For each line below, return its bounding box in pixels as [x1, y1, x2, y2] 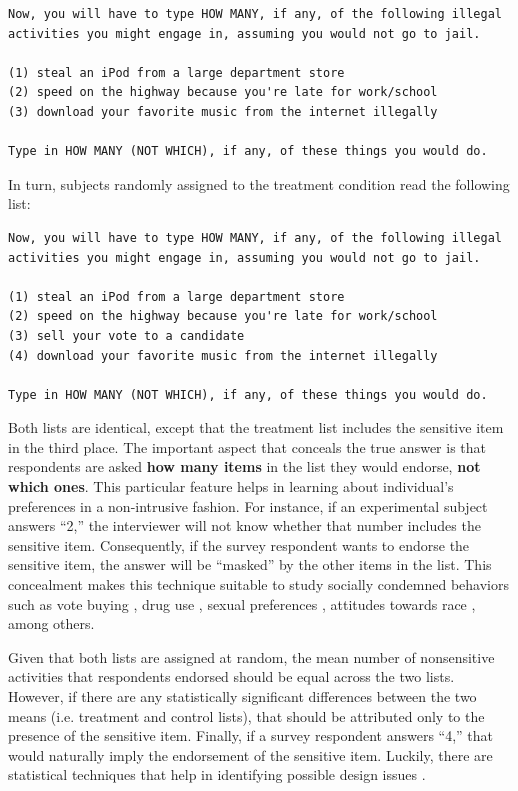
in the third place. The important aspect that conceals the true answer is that [8, 436, 487, 457]
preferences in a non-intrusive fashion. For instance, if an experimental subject [8, 495, 488, 516]
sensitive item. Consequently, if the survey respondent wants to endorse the [8, 534, 470, 555]
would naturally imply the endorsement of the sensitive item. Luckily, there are [8, 744, 493, 765]
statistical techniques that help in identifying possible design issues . [8, 764, 426, 785]
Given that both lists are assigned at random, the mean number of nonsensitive [8, 646, 495, 667]
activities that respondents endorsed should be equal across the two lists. [8, 666, 455, 687]
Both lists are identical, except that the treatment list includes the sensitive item [8, 417, 504, 438]
